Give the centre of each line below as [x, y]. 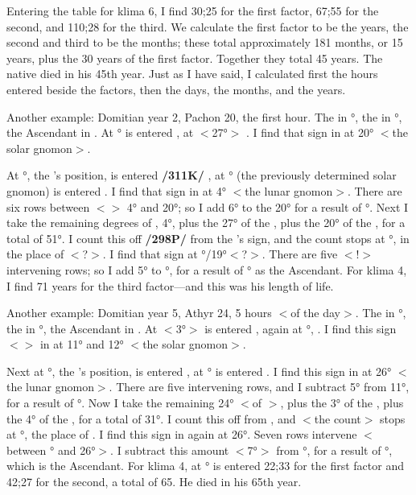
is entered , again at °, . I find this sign [301, 328]
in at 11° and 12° [82, 344]
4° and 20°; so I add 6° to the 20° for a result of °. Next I [268, 206]
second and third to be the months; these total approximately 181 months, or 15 [205, 42]
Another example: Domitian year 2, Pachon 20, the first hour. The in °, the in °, [204, 116]
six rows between [48, 206]
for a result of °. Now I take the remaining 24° [120, 403]
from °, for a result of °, [334, 450]
